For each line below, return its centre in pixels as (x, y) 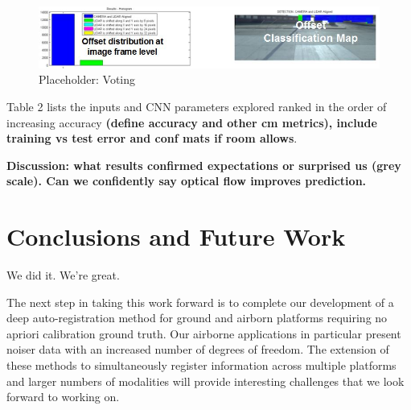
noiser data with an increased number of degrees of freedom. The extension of (198, 349)
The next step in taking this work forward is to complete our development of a (200, 302)
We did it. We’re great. (63, 275)
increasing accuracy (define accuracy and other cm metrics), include (192, 122)
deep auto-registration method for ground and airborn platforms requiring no (197, 318)
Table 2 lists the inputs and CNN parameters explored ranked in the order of (197, 107)
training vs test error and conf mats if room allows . (152, 138)
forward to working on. (63, 397)
